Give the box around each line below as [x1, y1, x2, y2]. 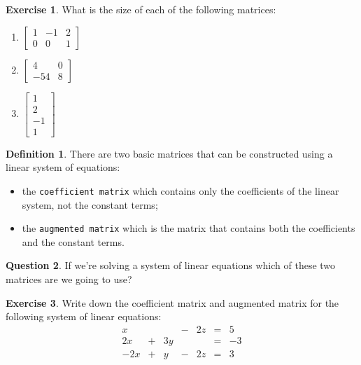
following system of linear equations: [6, 309, 162, 324]
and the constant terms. [22, 234, 125, 249]
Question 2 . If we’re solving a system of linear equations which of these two [6, 258, 336, 273]
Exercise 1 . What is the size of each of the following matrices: [6, 2, 276, 16]
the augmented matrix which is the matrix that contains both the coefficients [22, 221, 355, 235]
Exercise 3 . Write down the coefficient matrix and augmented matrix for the [6, 295, 339, 310]
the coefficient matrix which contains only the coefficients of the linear [22, 183, 339, 198]
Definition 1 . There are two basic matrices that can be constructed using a [6, 146, 333, 160]
